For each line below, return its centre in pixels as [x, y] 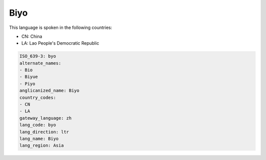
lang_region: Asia [42, 146]
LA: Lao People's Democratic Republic [60, 43]
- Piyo [27, 84]
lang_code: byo [38, 125]
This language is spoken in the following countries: [61, 27]
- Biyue [29, 77]
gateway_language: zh [46, 118]
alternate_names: [40, 63]
